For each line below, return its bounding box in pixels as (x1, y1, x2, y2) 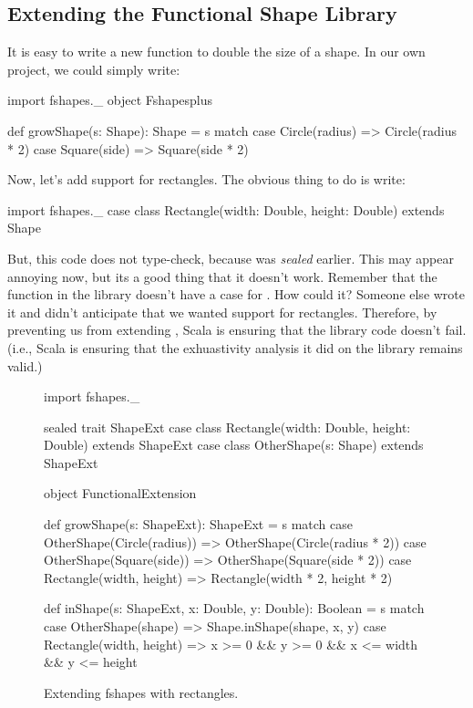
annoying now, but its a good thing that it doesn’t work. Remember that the (7, 266, 437, 286)
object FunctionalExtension (44, 484, 197, 503)
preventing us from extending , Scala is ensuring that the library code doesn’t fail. (7, 320, 467, 339)
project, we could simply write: (7, 59, 180, 78)
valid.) (7, 356, 43, 375)
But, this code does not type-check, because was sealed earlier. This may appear (7, 248, 454, 267)
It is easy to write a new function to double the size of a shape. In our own (7, 42, 426, 61)
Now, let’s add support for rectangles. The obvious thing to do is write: (7, 170, 406, 189)
